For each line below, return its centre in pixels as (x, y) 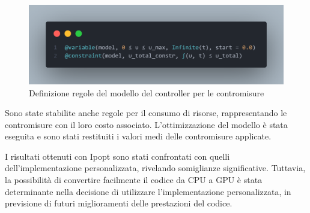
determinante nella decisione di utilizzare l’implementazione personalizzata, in (148, 191)
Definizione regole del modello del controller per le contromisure (147, 92)
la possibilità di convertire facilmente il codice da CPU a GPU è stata (134, 180)
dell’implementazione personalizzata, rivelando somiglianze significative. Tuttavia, (155, 168)
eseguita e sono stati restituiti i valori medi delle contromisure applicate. (138, 136)
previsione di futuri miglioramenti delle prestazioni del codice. (119, 203)
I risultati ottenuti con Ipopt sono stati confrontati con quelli (117, 156)
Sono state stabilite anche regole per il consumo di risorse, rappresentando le (146, 113)
